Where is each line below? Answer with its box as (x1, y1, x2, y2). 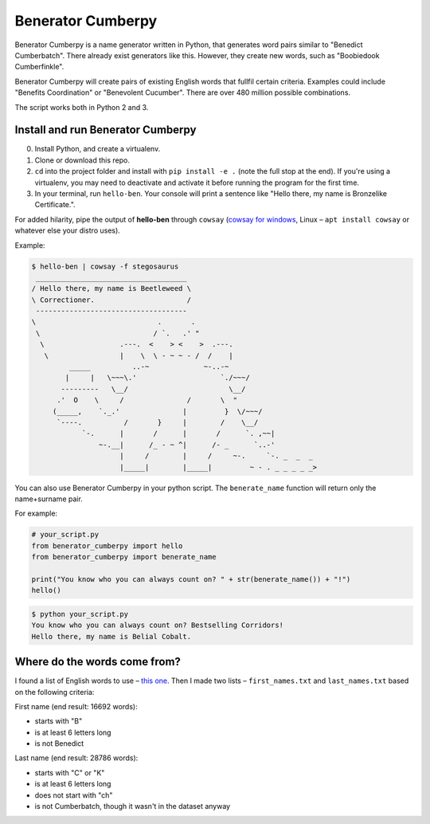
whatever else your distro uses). (14, 226, 121, 235)
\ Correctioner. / (31, 295, 191, 304)
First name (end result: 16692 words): (14, 701, 139, 711)
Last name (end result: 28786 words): (14, 753, 139, 763)
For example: (14, 508, 58, 518)
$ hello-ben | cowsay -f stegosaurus (31, 261, 179, 271)
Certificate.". (34, 200, 76, 210)
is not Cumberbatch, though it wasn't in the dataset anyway (34, 802, 231, 811)
